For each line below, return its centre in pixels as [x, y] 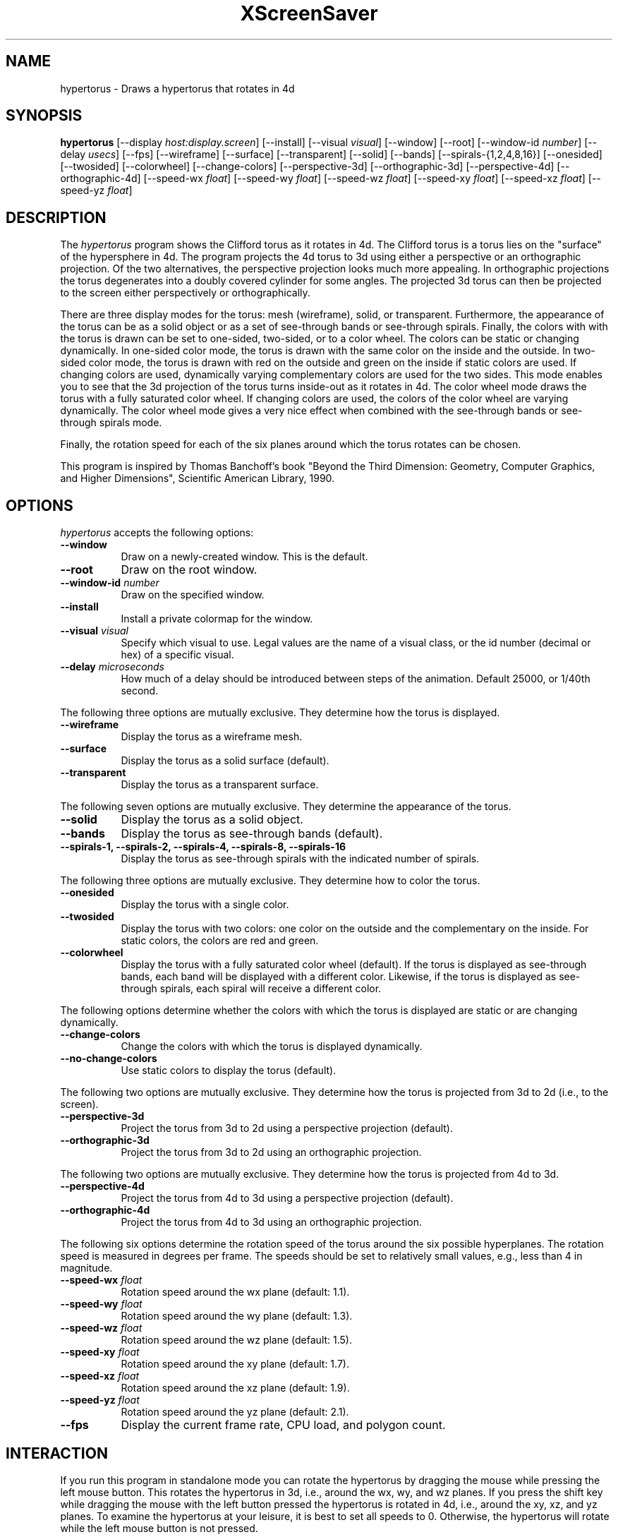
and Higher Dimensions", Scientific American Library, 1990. [198, 478]
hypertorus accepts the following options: [157, 533]
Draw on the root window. [189, 570]
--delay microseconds [112, 667]
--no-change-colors [109, 1059]
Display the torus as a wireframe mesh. [212, 737]
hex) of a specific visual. [177, 655]
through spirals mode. [111, 423]
